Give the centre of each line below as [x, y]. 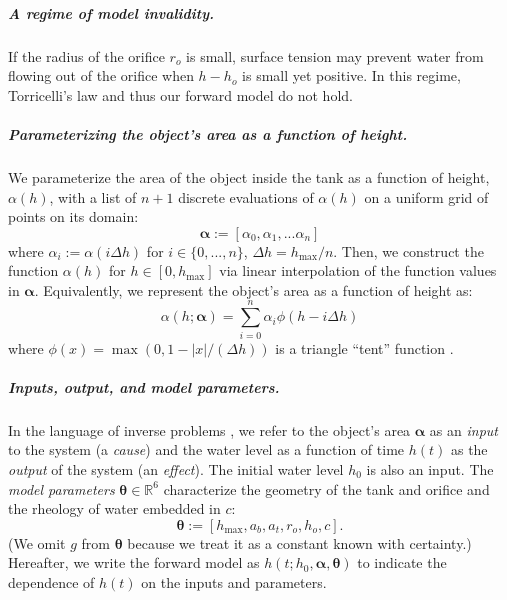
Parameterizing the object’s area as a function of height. [208, 133]
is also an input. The [430, 468]
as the [469, 449]
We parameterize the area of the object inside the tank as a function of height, [249, 176]
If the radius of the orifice [86, 55]
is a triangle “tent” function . [364, 347]
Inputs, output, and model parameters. [144, 386]
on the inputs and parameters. [234, 581]
